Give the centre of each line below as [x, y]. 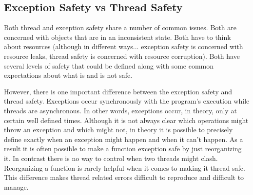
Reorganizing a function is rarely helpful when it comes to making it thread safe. [125, 168]
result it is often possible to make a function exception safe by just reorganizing [123, 149]
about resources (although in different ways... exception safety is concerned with [124, 46]
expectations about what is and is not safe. [68, 75]
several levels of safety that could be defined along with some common [109, 65]
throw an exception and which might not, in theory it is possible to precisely [118, 130]
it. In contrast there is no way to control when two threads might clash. [111, 158]
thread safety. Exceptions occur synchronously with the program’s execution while [127, 101]
